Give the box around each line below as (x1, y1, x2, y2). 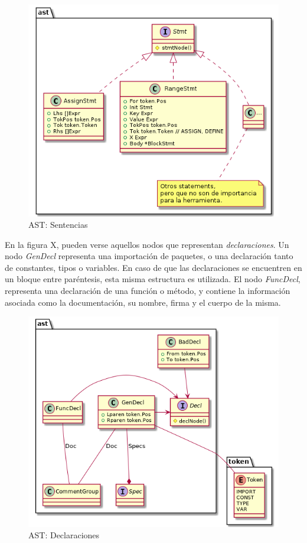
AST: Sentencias (28, 218, 88, 231)
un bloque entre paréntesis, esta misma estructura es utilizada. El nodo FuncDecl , (5, 273, 301, 285)
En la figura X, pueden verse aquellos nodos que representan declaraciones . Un (5, 238, 289, 250)
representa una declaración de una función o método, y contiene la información (5, 284, 290, 297)
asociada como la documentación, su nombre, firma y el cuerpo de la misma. (5, 296, 281, 308)
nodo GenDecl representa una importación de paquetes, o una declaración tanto (5, 250, 293, 262)
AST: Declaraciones (28, 529, 100, 541)
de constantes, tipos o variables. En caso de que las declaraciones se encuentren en (5, 261, 302, 273)
